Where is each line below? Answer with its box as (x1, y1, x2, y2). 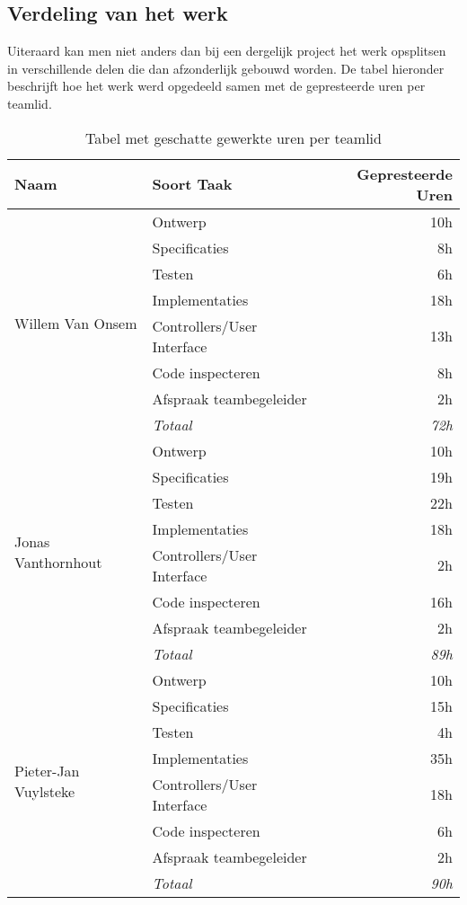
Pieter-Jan (14, 760, 80, 782)
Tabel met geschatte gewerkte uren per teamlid (85, 127, 382, 148)
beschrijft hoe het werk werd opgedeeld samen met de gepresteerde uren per (7, 76, 426, 95)
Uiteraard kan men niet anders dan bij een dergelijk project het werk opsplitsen (7, 41, 446, 60)
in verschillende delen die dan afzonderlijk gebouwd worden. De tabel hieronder (7, 58, 445, 77)
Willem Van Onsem (14, 312, 137, 333)
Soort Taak (152, 173, 233, 195)
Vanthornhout (14, 552, 102, 573)
